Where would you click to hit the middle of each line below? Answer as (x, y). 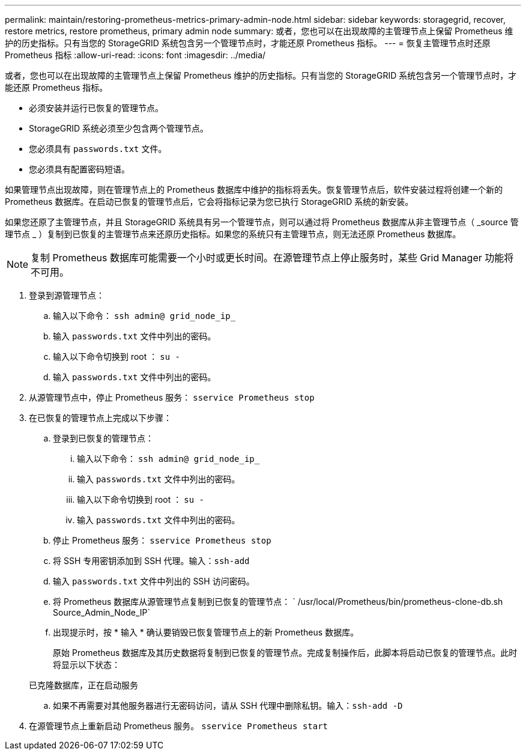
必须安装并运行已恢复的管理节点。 (96, 108)
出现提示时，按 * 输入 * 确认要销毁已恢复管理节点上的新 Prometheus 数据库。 (206, 632)
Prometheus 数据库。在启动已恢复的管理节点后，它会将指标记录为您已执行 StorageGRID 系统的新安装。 (209, 202)
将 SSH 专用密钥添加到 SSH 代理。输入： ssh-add (151, 561)
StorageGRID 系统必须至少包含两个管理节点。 (119, 128)
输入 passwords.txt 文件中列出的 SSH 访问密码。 (154, 581)
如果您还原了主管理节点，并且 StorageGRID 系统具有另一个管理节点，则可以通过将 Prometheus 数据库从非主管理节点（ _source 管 (262, 222)
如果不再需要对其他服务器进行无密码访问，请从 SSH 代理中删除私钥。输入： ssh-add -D (228, 705)
